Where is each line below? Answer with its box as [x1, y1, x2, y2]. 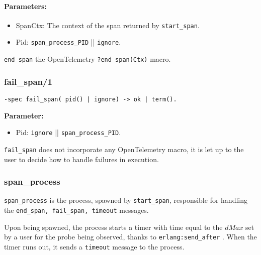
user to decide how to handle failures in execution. [4, 154, 159, 164]
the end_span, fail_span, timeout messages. [4, 205, 149, 215]
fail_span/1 [4, 75, 52, 87]
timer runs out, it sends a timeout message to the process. [4, 241, 185, 251]
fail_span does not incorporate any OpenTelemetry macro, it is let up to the [4, 144, 244, 154]
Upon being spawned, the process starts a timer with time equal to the [4, 221, 223, 232]
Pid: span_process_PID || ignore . [16, 37, 121, 47]
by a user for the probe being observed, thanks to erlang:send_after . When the [4, 231, 257, 242]
